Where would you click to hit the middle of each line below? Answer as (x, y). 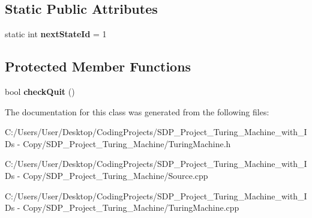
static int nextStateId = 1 (56, 34)
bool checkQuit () (40, 91)
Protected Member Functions (98, 66)
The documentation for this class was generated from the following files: (137, 111)
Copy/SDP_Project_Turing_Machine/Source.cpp (115, 175)
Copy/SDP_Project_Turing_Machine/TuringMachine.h (127, 143)
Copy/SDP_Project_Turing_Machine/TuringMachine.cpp (131, 207)
